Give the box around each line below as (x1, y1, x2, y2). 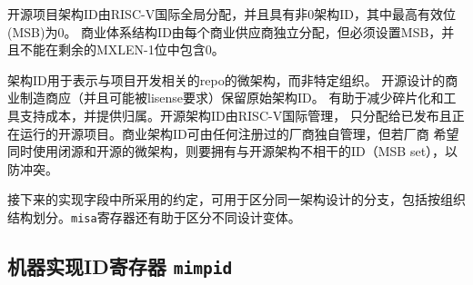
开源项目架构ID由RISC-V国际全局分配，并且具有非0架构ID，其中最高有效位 (7, 5, 456, 23)
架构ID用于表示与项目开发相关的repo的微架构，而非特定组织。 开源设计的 (7, 70, 446, 89)
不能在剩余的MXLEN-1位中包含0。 (19, 40, 225, 59)
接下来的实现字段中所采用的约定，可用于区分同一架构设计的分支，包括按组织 (7, 190, 466, 209)
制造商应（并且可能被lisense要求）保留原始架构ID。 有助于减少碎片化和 (19, 88, 444, 107)
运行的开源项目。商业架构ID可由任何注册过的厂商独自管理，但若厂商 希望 (19, 123, 459, 142)
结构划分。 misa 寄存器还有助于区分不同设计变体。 (7, 207, 301, 226)
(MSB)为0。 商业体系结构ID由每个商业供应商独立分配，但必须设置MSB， (7, 22, 442, 41)
